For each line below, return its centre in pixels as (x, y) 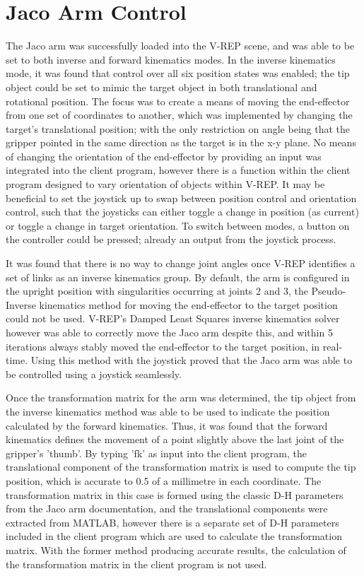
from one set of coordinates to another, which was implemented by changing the (179, 115)
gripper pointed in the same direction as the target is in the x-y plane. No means (181, 142)
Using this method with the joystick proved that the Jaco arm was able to (192, 360)
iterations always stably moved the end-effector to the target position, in (163, 346)
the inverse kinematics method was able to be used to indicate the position (168, 411)
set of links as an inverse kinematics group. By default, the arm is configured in (178, 277)
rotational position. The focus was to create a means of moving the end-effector (178, 101)
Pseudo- (329, 291)
